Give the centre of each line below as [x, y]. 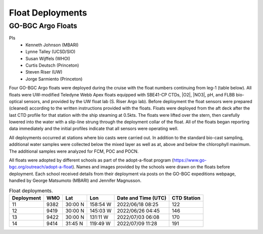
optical [16, 101]
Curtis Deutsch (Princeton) [52, 65]
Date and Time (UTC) [142, 198]
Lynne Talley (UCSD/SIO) [50, 52]
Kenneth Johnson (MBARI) [52, 45]
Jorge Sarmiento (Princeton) [54, 79]
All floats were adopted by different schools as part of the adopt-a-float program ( [91, 160]
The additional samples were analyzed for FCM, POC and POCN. [74, 151]
